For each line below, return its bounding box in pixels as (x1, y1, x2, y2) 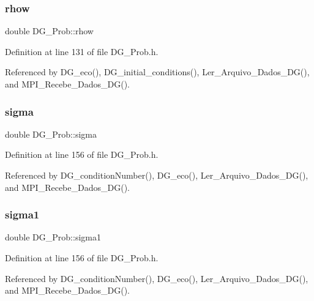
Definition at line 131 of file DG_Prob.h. (5, 45, 159, 58)
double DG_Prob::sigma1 (5, 231, 101, 243)
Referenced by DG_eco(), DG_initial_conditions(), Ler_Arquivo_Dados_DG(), (5, 65, 310, 78)
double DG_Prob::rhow (5, 24, 94, 37)
